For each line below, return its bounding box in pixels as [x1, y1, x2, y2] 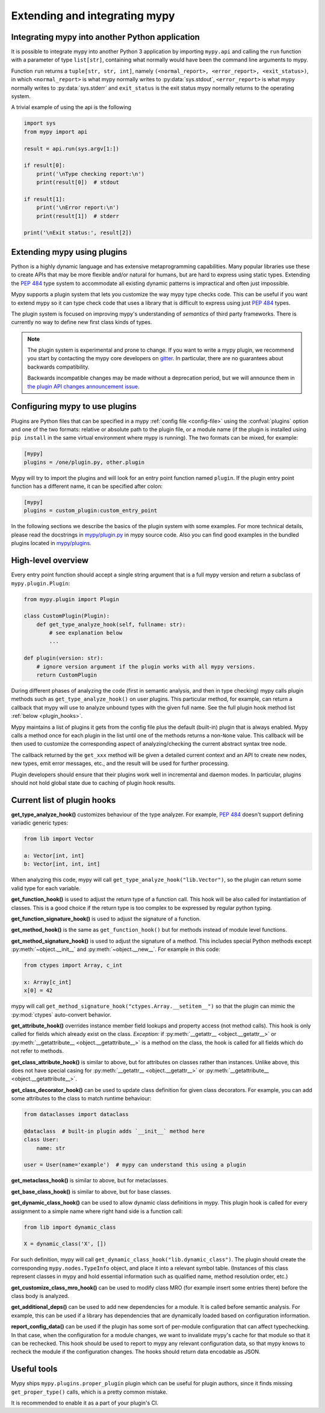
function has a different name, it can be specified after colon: [11, 482, 163, 490]
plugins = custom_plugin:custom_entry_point [23, 507, 158, 514]
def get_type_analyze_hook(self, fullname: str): [36, 621, 186, 628]
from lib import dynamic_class [23, 1223, 117, 1231]
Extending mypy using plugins [11, 247, 128, 257]
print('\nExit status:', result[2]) [23, 229, 132, 236]
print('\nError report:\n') [36, 204, 120, 211]
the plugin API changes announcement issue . [27, 382, 140, 390]
